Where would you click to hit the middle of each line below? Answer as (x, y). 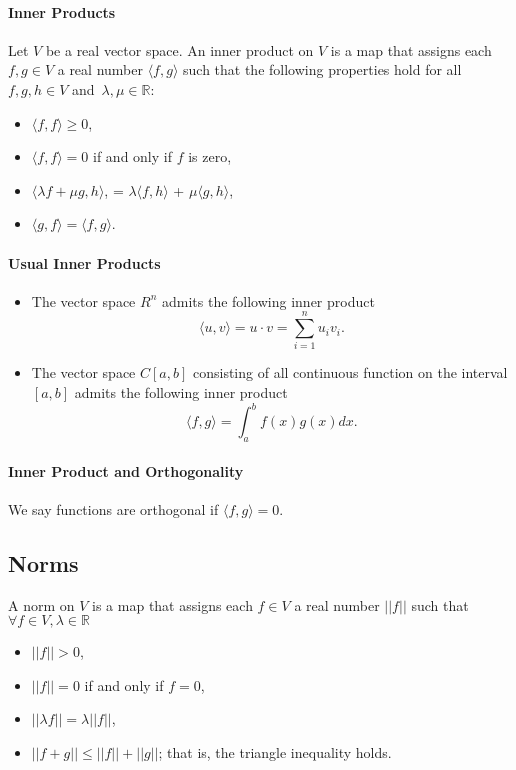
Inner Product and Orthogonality (126, 470)
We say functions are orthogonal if (113, 508)
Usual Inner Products (84, 262)
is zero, (210, 156)
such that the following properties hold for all (322, 69)
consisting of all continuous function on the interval (350, 372)
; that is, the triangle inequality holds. (275, 751)
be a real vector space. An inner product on (179, 49)
